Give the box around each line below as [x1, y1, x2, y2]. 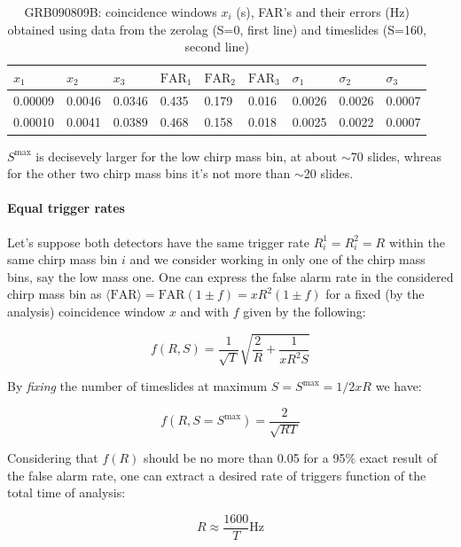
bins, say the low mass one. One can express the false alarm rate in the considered [7, 267, 454, 285]
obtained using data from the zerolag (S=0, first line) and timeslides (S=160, [7, 20, 426, 38]
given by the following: [243, 301, 366, 320]
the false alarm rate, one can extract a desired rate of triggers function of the [7, 465, 426, 484]
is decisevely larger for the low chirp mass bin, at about [35, 146, 338, 165]
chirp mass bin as [7, 285, 102, 303]
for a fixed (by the [325, 285, 425, 303]
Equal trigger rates [7, 199, 125, 217]
